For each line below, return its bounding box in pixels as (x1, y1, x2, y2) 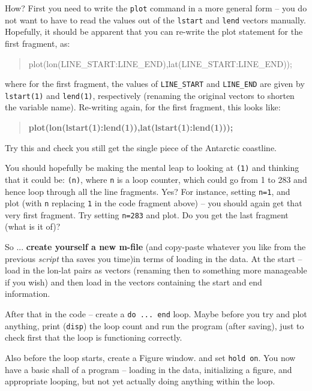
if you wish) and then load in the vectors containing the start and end (5, 275, 262, 288)
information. (5, 287, 50, 300)
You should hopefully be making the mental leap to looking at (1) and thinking (5, 161, 299, 174)
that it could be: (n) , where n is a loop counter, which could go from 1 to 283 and (5, 173, 307, 185)
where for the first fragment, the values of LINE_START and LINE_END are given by (5, 77, 305, 90)
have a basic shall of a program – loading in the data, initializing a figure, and (5, 363, 292, 375)
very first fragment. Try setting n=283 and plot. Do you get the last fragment (5, 208, 289, 221)
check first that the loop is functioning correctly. (5, 331, 182, 344)
